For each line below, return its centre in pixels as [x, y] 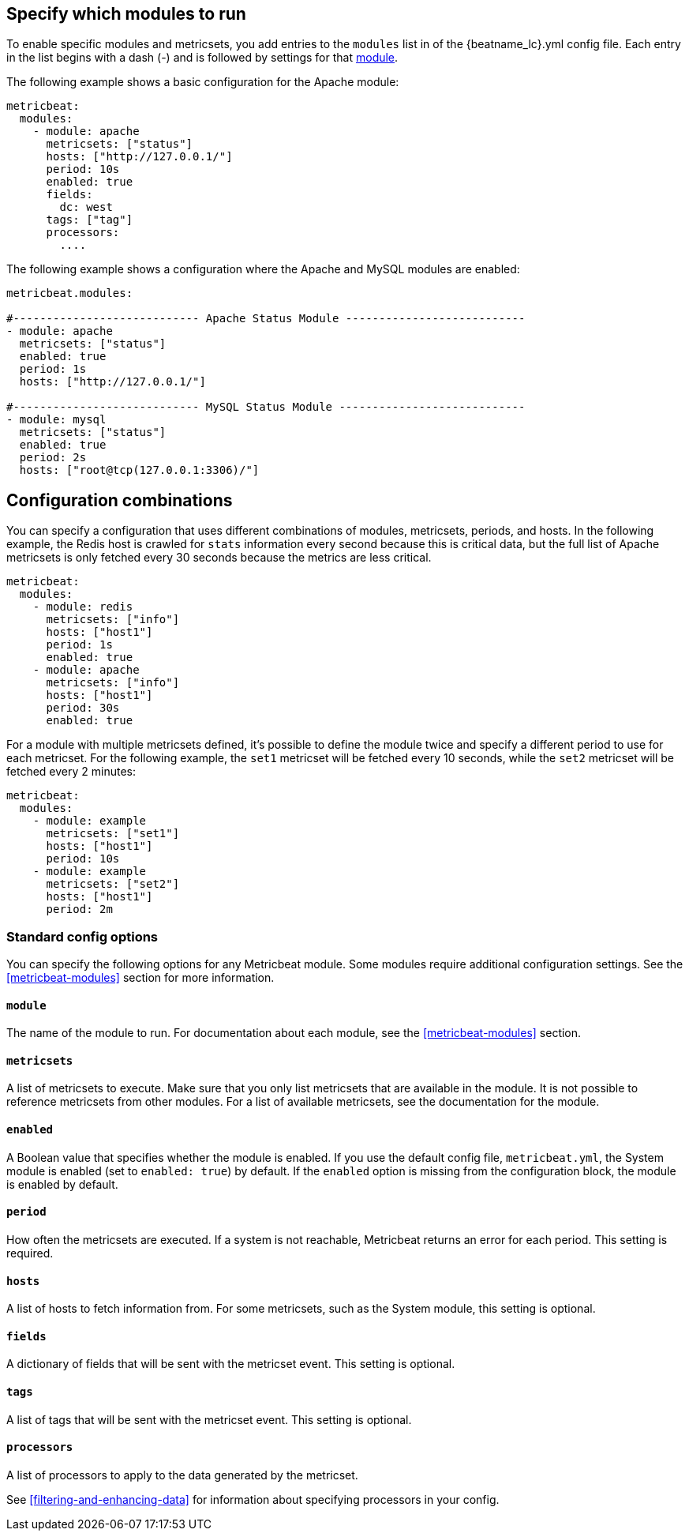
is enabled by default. [62, 1184]
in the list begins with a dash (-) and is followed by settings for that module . [202, 58]
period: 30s [83, 708]
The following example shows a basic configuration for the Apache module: [203, 82]
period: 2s [53, 458]
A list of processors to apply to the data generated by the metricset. [182, 1475]
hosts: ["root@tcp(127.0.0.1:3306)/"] [139, 470]
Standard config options [82, 936]
